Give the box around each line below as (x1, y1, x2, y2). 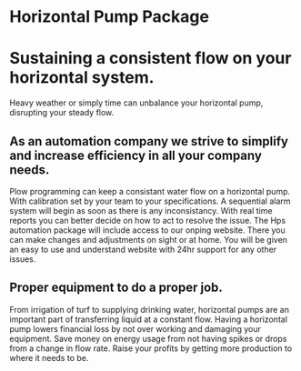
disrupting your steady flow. (9, 107, 115, 118)
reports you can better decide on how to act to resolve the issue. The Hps (9, 215, 286, 226)
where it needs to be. (9, 352, 89, 363)
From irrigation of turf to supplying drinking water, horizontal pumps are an (9, 304, 289, 315)
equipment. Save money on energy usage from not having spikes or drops (9, 333, 287, 344)
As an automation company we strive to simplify (9, 134, 289, 149)
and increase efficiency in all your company (9, 147, 262, 163)
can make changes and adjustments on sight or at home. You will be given (9, 234, 288, 245)
